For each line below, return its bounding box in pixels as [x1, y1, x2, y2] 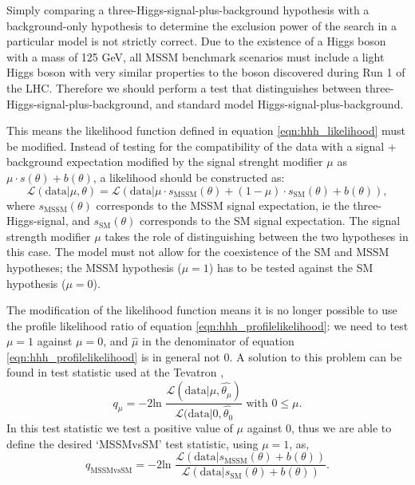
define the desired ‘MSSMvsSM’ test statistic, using [6, 435, 259, 451]
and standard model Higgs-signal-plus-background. [156, 95, 404, 112]
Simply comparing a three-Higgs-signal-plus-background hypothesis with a [6, 2, 370, 18]
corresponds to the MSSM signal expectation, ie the [96, 196, 350, 213]
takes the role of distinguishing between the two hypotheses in [105, 227, 409, 244]
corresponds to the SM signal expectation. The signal [139, 212, 401, 229]
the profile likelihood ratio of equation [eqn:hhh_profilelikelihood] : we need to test [6, 317, 409, 333]
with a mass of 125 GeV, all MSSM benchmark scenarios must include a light [6, 48, 385, 65]
